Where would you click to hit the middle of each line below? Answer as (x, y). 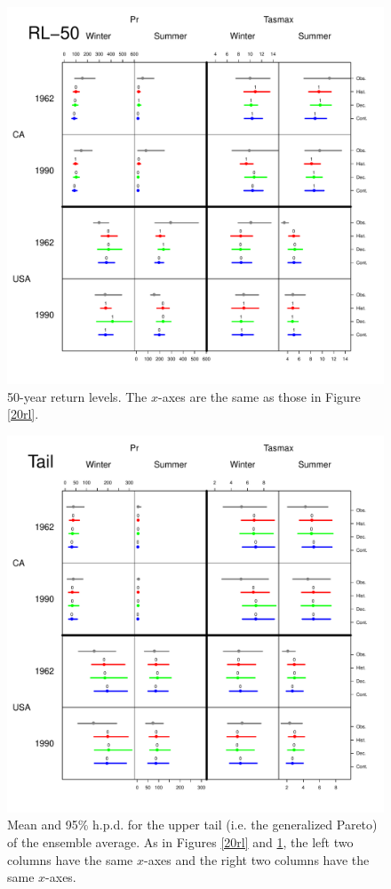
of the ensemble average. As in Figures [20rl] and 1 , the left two (180, 841)
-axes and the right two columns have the (256, 859)
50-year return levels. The (77, 396)
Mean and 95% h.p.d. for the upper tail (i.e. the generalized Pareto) (192, 825)
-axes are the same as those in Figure (259, 396)
